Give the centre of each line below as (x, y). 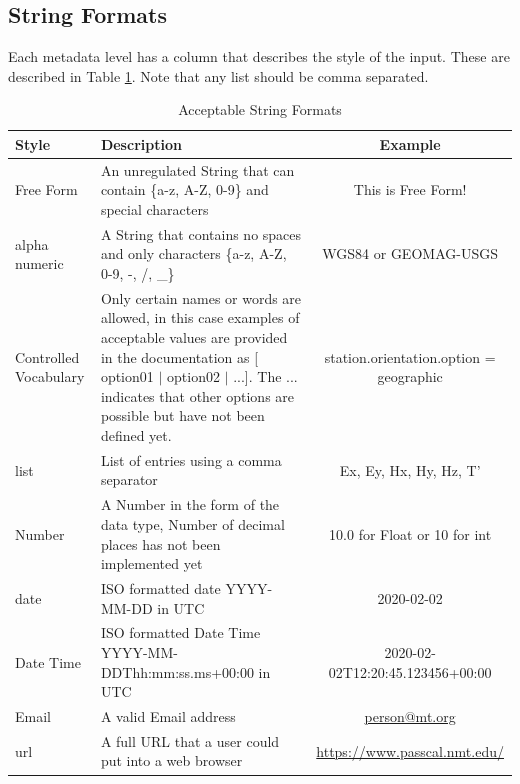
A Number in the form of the (190, 504)
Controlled (47, 356)
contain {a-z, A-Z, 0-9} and (184, 189)
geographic (410, 376)
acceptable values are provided (194, 337)
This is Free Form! (410, 189)
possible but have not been (182, 415)
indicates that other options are (197, 395)
